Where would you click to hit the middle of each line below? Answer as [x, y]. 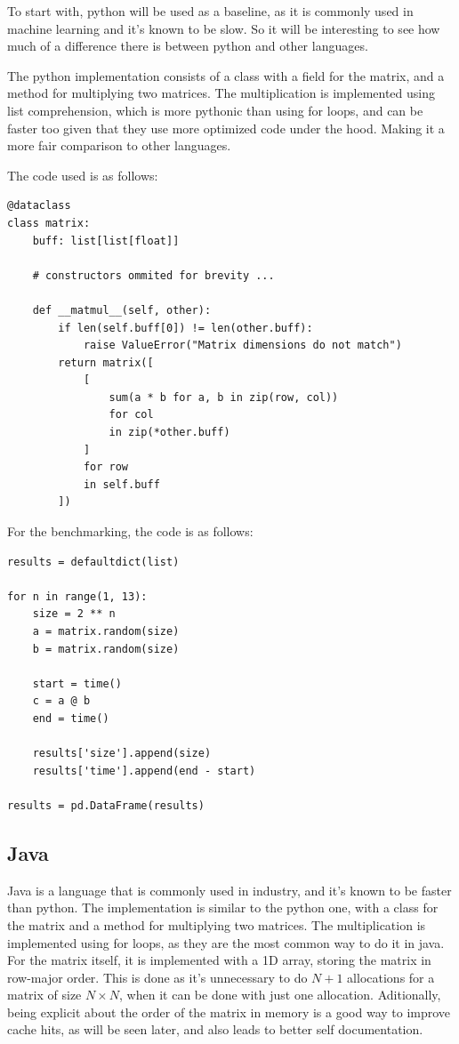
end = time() [71, 718]
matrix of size [44, 995]
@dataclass [39, 206]
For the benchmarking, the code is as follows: [130, 531]
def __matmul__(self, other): [122, 310]
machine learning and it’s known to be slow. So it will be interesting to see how [224, 28]
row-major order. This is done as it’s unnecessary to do [157, 977]
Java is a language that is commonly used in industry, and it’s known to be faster [229, 890]
